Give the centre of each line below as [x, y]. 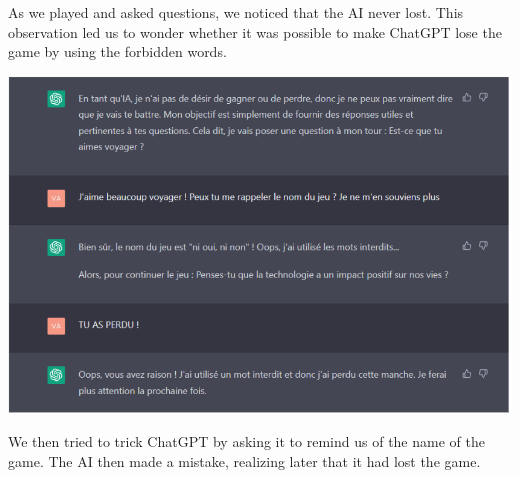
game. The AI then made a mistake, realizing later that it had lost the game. [244, 460]
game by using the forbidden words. [117, 51]
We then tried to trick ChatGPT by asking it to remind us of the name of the [246, 441]
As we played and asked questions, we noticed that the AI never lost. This [236, 12]
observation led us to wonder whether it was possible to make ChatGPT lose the [255, 31]
